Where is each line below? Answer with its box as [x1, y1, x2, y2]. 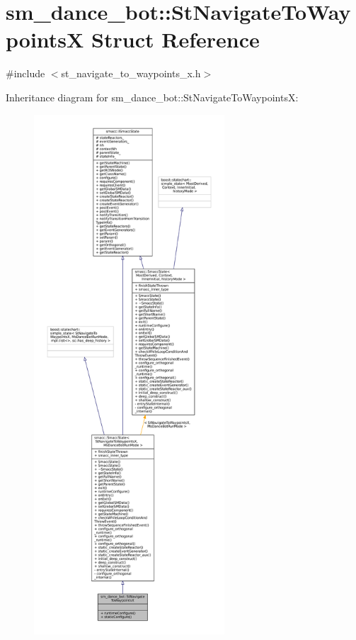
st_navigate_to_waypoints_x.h [61, 66, 201, 81]
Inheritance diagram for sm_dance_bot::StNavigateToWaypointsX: [6, 89, 299, 104]
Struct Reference [91, 25, 260, 54]
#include [6, 66, 45, 81]
